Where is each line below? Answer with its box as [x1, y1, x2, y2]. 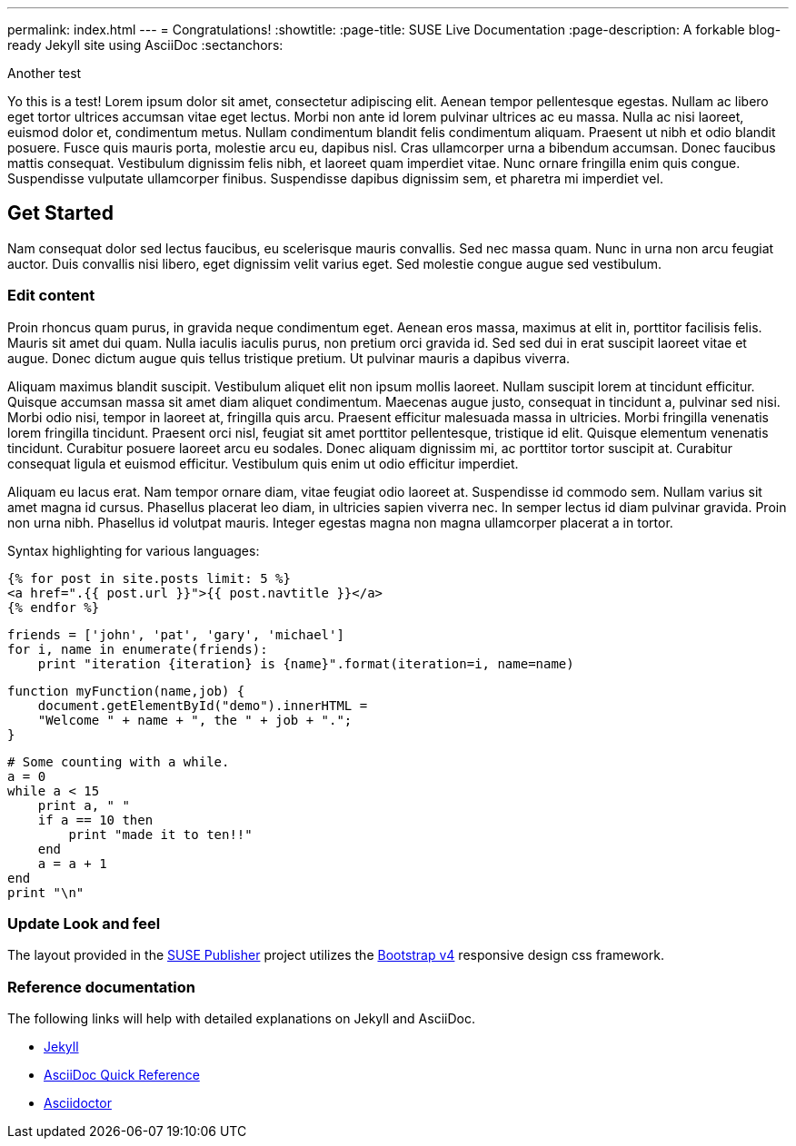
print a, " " [37, 797, 130, 813]
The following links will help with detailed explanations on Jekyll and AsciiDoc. [7, 1011, 475, 1027]
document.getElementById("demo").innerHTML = [37, 697, 368, 713]
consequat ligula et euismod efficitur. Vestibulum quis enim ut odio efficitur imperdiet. [7, 455, 519, 471]
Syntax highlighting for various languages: [7, 542, 260, 558]
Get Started [7, 202, 114, 225]
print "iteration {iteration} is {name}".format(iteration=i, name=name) [37, 656, 574, 671]
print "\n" [7, 884, 85, 900]
